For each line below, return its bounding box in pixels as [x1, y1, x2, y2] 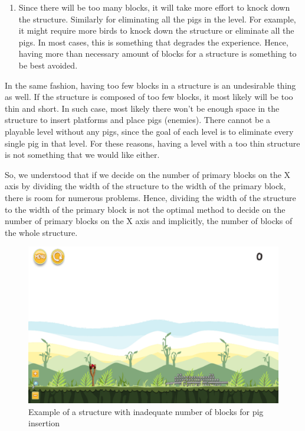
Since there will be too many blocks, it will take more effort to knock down [18, 1, 290, 13]
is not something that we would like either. [5, 148, 160, 161]
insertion [28, 417, 60, 429]
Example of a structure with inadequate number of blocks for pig [28, 405, 264, 417]
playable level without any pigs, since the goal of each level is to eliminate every [5, 125, 294, 137]
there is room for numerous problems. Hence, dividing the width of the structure [5, 191, 296, 203]
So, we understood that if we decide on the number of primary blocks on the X [5, 168, 291, 180]
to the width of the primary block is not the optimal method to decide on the [5, 203, 286, 215]
